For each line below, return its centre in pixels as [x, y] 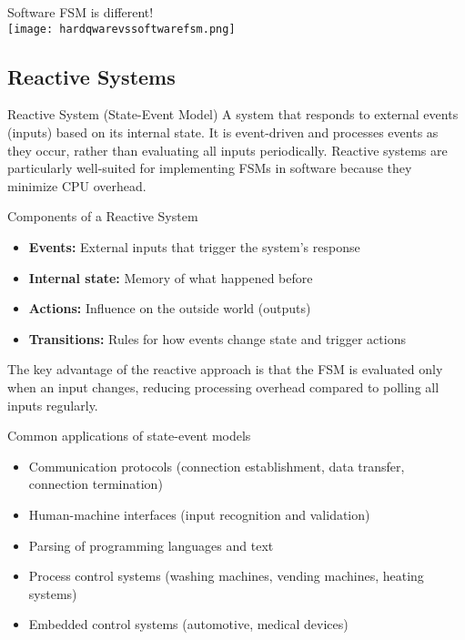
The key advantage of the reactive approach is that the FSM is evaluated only [225, 369]
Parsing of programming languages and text [151, 545]
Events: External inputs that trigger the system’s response [194, 247]
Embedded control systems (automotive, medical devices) [188, 624]
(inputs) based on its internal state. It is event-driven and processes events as [223, 132]
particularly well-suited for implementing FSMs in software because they [210, 168]
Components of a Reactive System [103, 216]
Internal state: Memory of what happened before [171, 277]
